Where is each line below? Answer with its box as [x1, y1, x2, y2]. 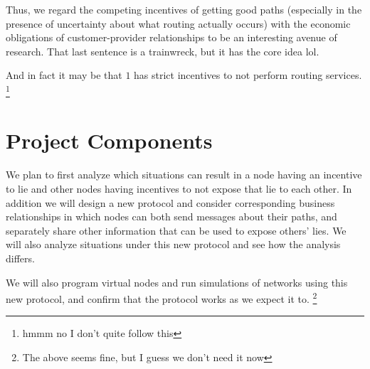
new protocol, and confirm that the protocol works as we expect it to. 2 [6, 289, 317, 306]
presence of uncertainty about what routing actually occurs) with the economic [6, 16, 351, 31]
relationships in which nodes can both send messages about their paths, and [6, 209, 337, 224]
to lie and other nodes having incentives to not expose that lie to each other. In [6, 181, 352, 196]
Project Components [6, 126, 213, 155]
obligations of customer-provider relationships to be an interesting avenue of [6, 30, 337, 45]
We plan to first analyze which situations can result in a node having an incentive [6, 167, 362, 182]
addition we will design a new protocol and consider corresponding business [6, 195, 335, 210]
